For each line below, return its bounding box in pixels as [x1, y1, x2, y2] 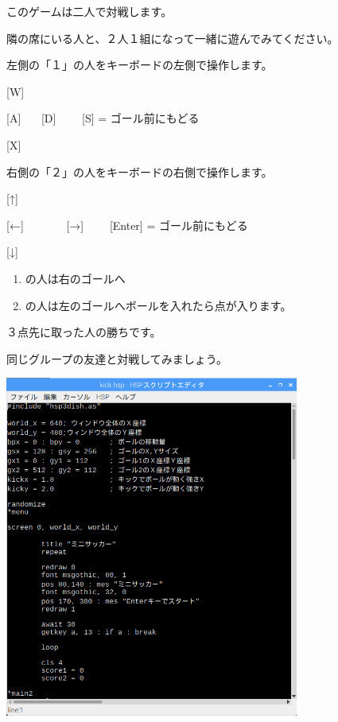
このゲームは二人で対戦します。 [6, 3, 173, 19]
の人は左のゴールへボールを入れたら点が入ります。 [25, 297, 292, 313]
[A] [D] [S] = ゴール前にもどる [6, 110, 200, 126]
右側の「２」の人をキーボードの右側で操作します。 [6, 163, 273, 180]
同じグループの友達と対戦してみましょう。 [6, 350, 227, 367]
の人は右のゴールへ [25, 270, 126, 286]
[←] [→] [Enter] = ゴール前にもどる [6, 216, 248, 233]
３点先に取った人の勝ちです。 [6, 324, 161, 340]
